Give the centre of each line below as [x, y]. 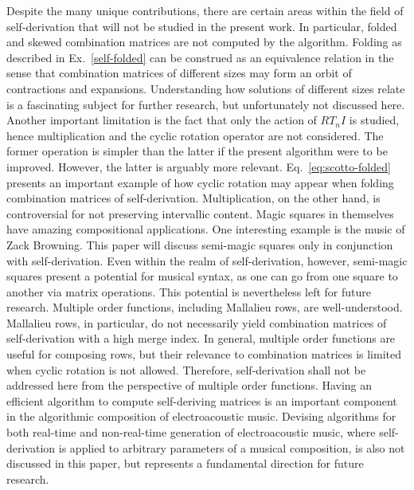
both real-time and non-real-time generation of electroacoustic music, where [191, 432]
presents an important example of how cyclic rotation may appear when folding [200, 182]
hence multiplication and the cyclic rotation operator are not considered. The [195, 135]
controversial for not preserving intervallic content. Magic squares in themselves [200, 213]
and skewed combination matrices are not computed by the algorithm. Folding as [204, 42]
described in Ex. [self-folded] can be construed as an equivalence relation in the [200, 57]
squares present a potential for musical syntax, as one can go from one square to [202, 276]
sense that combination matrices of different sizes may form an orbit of [179, 73]
